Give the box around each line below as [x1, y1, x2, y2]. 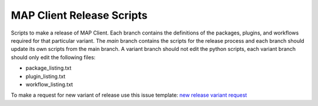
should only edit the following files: [11, 53, 96, 61]
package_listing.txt [25, 64, 72, 71]
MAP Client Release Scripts [11, 9, 148, 22]
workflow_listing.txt [25, 81, 73, 88]
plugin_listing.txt [25, 73, 66, 80]
